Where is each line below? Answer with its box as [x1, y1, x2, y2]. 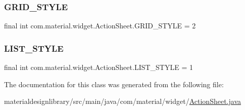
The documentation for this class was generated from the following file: [4, 79, 224, 89]
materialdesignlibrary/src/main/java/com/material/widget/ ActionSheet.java [4, 96, 241, 106]
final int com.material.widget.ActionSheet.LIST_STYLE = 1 [4, 62, 193, 72]
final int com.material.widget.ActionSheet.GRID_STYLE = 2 [4, 20, 196, 31]
